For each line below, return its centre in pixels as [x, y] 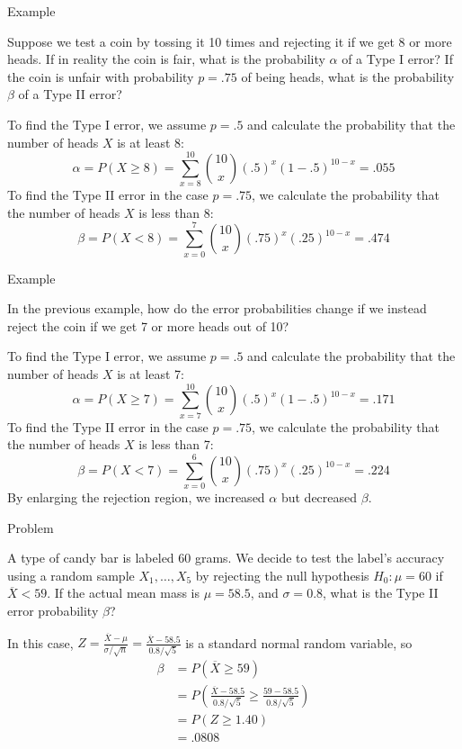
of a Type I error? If [397, 59]
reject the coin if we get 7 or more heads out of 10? [148, 325]
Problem [31, 527]
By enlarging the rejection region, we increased [136, 497]
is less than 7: [176, 444]
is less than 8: [176, 212]
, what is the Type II [381, 593]
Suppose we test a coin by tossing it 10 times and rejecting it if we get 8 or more [230, 41]
